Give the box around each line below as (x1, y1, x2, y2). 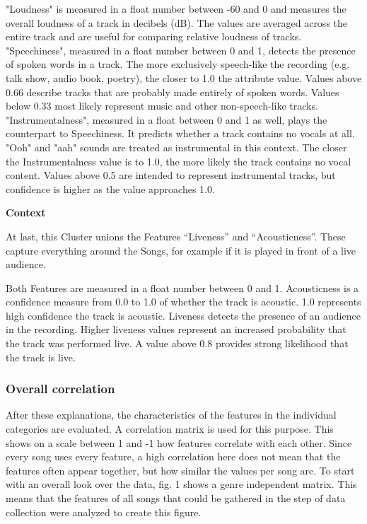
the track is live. (6, 349, 76, 364)
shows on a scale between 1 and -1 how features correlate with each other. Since (6, 435, 352, 450)
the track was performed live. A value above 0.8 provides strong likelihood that (6, 336, 349, 351)
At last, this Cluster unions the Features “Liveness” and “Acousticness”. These (6, 228, 346, 243)
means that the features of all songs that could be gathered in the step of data (6, 491, 346, 506)
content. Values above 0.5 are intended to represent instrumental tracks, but (6, 168, 336, 182)
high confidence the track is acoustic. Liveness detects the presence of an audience (6, 308, 361, 322)
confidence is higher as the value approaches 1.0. (6, 181, 215, 196)
